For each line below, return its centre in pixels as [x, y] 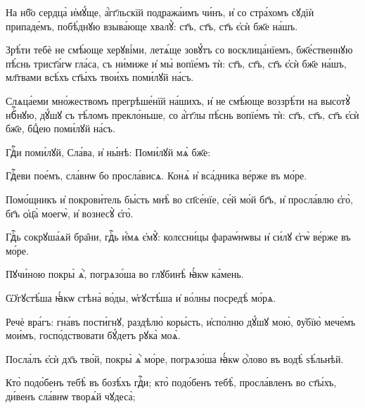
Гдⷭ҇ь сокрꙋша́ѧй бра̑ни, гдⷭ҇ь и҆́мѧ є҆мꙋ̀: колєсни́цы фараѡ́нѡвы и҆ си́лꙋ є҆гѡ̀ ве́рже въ [178, 237]
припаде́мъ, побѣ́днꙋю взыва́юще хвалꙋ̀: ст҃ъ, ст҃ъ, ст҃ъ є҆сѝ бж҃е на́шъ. [152, 26]
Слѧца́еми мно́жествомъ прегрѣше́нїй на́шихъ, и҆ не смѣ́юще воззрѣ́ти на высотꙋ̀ [178, 100]
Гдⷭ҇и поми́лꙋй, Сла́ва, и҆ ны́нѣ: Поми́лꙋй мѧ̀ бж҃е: [108, 152]
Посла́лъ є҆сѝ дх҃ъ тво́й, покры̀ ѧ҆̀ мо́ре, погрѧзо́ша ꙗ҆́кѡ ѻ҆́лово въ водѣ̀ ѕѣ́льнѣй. [175, 358]
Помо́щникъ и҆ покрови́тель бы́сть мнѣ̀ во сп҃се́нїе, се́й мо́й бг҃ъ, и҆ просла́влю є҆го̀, [179, 199]
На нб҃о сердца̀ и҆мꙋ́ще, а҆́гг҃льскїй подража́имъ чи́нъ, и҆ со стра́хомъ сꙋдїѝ [160, 12]
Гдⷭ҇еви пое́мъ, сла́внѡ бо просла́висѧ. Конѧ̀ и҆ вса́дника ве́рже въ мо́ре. [156, 176]
